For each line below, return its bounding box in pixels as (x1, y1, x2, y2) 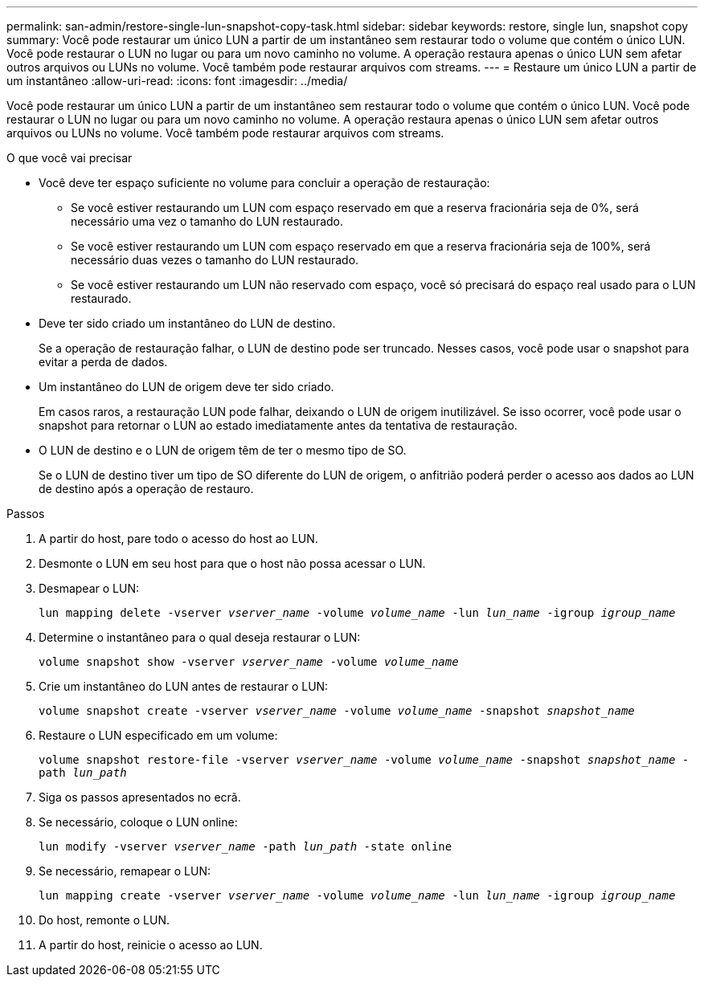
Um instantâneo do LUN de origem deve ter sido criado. (39, 380, 334, 394)
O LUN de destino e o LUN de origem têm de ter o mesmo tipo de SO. (39, 443, 407, 457)
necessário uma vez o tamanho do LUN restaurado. (71, 214, 344, 228)
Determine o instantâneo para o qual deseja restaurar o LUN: (39, 630, 361, 644)
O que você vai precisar (6, 151, 133, 165)
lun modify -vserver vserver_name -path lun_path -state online (39, 840, 452, 853)
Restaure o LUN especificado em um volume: (39, 728, 278, 742)
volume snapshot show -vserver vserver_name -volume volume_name (39, 655, 459, 668)
